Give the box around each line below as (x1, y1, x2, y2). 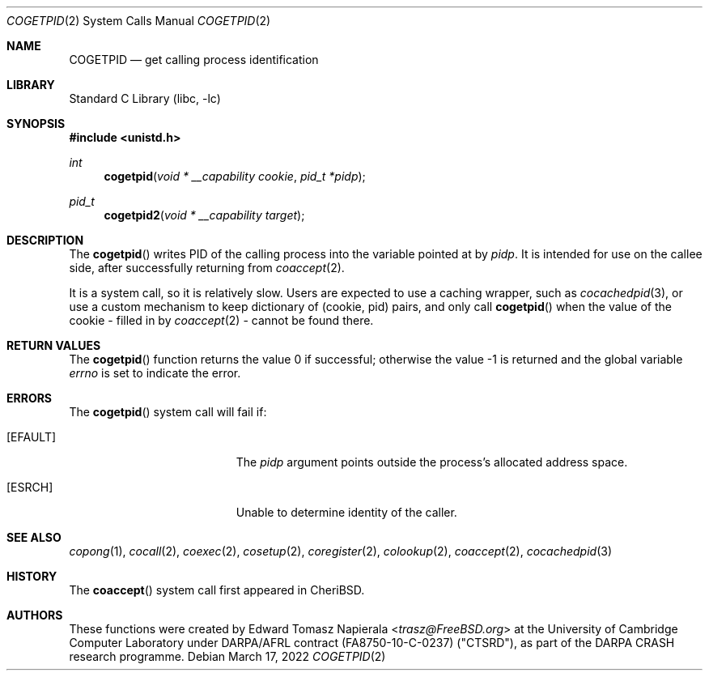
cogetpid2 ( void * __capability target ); (104, 208, 305, 222)
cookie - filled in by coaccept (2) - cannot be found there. (69, 313, 374, 327)
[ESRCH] (6, 480, 53, 494)
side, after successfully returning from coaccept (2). (69, 261, 345, 275)
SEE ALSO (6, 530, 62, 544)
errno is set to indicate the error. (69, 366, 241, 380)
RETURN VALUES (6, 338, 101, 352)
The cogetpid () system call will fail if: (69, 405, 267, 419)
